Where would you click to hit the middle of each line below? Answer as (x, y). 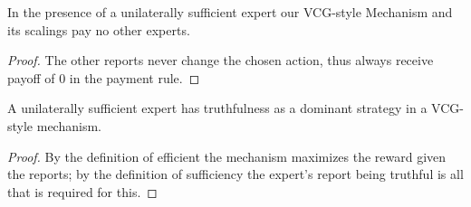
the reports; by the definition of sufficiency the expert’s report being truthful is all (235, 174)
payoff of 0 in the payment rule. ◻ (104, 77)
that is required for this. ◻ (82, 191)
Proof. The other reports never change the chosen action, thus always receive (221, 60)
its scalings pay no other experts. (99, 29)
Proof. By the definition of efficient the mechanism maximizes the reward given (227, 156)
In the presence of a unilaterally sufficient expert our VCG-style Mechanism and (230, 12)
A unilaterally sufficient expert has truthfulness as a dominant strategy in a (217, 108)
